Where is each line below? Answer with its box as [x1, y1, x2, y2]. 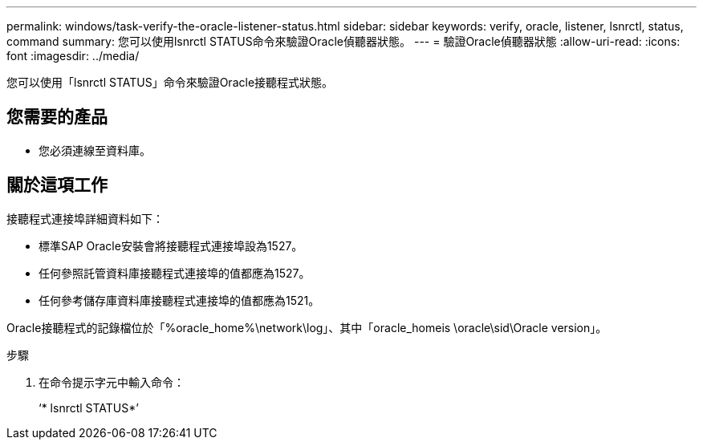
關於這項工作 [6, 175, 108, 196]
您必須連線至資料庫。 [39, 143, 151, 157]
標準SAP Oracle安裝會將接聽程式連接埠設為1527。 [39, 238, 303, 253]
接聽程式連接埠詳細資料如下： [6, 211, 164, 225]
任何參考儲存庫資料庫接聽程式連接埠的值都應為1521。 [39, 293, 320, 307]
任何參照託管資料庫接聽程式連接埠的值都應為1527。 [39, 266, 311, 280]
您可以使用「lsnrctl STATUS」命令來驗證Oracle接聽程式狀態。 [6, 75, 334, 89]
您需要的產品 [6, 107, 108, 128]
